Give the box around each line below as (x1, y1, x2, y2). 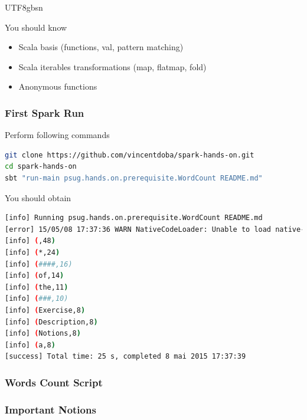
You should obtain (5, 191, 71, 204)
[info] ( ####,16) (5, 260, 73, 268)
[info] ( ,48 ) (5, 237, 55, 245)
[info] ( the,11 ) (5, 283, 68, 291)
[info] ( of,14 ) (5, 271, 64, 280)
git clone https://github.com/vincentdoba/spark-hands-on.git (5, 150, 254, 159)
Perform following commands (5, 129, 110, 141)
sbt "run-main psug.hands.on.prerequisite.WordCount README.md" (5, 173, 263, 182)
